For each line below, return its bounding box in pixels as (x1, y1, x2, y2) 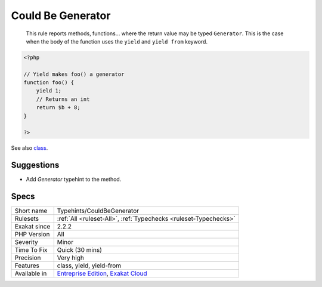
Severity (14, 238, 38, 246)
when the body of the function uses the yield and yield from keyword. (26, 38, 208, 45)
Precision (14, 254, 41, 262)
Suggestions (11, 160, 60, 170)
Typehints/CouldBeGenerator (57, 206, 140, 215)
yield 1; (36, 87, 62, 94)
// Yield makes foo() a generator (23, 70, 125, 78)
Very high (57, 254, 85, 262)
